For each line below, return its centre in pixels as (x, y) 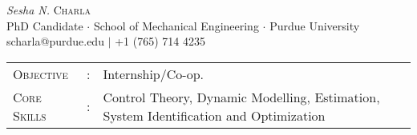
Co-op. (185, 73)
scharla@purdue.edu (55, 41)
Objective (40, 73)
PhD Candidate (45, 25)
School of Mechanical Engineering (176, 25)
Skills (30, 115)
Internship (132, 73)
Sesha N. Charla (49, 10)
